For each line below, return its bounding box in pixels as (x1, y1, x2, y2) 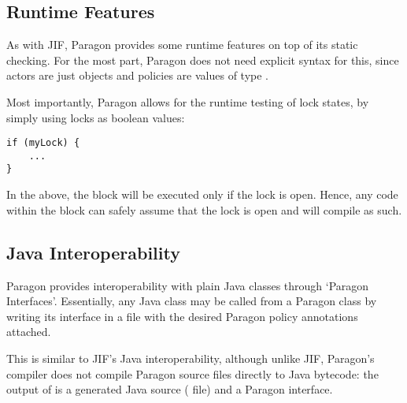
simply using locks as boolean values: (6, 109, 185, 125)
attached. (6, 323, 51, 340)
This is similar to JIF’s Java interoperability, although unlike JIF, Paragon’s (6, 349, 375, 366)
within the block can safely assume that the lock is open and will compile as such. (6, 201, 402, 218)
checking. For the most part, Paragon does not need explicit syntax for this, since (6, 51, 399, 68)
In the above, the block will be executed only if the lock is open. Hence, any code (6, 186, 398, 203)
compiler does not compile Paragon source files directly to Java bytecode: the (6, 365, 379, 382)
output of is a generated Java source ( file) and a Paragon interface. (6, 381, 333, 397)
